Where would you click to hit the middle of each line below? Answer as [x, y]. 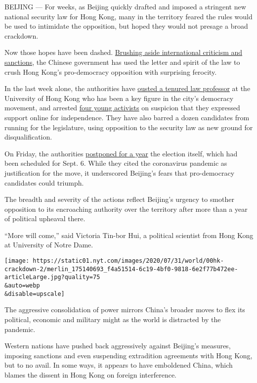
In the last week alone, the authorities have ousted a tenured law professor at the [128, 88]
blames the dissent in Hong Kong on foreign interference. [91, 374]
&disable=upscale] [35, 294]
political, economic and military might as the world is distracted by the [113, 319]
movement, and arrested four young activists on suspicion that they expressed [122, 108]
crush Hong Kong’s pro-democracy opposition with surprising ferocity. [111, 72]
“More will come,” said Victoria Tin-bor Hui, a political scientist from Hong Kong [129, 235]
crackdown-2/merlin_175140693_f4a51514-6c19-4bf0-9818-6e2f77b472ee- [121, 269]
